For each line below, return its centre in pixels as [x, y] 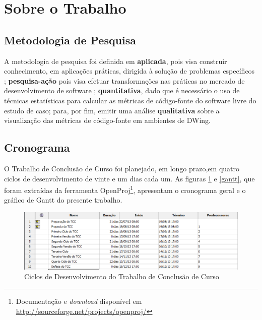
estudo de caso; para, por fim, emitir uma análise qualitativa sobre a [112, 110]
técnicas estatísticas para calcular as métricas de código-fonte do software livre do [130, 100]
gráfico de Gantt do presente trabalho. [63, 200]
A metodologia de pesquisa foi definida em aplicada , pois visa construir [116, 61]
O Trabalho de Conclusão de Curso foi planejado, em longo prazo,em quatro [122, 168]
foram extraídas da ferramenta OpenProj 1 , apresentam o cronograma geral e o [125, 189]
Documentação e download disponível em [79, 301]
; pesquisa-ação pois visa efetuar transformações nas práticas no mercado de [124, 80]
